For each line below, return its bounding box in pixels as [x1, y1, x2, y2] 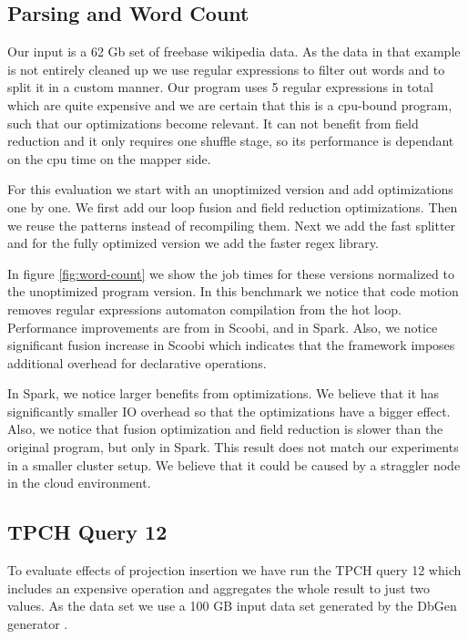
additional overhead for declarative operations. [7, 353, 267, 372]
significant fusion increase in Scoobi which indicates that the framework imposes [7, 335, 455, 355]
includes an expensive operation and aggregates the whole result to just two [7, 578, 431, 597]
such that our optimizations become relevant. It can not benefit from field [7, 113, 419, 132]
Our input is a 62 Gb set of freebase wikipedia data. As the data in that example [7, 42, 461, 61]
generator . [7, 613, 68, 633]
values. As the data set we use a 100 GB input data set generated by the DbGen [7, 596, 457, 615]
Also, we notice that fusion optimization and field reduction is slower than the [7, 419, 443, 438]
